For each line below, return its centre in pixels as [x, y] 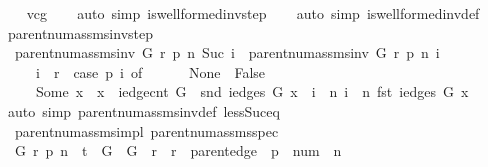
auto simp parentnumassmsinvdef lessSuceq [143, 110]
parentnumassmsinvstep [80, 32]
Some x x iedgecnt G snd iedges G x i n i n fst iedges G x [252, 91]
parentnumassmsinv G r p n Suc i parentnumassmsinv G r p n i [227, 52]
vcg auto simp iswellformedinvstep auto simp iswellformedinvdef [253, 13]
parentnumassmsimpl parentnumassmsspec [146, 130]
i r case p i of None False [150, 71]
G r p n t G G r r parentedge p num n [178, 150]
